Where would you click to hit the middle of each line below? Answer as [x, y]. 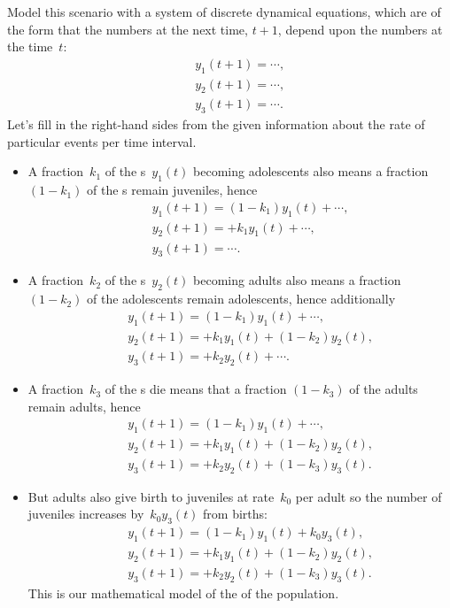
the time [30, 46]
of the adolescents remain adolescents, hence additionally [241, 299]
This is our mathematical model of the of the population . [183, 593]
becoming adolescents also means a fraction [311, 171]
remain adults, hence [84, 406]
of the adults [384, 389]
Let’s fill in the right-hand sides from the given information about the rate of [216, 124]
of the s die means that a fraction [196, 389]
